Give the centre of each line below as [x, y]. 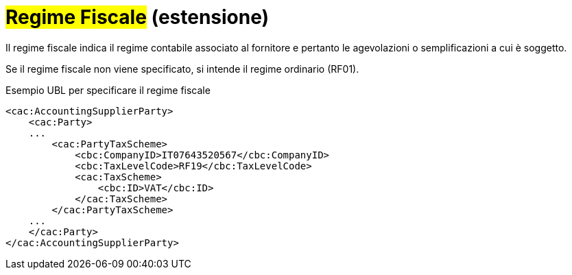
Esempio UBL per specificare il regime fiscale [108, 90]
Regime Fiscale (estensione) [138, 17]
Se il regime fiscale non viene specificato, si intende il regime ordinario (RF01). [182, 69]
